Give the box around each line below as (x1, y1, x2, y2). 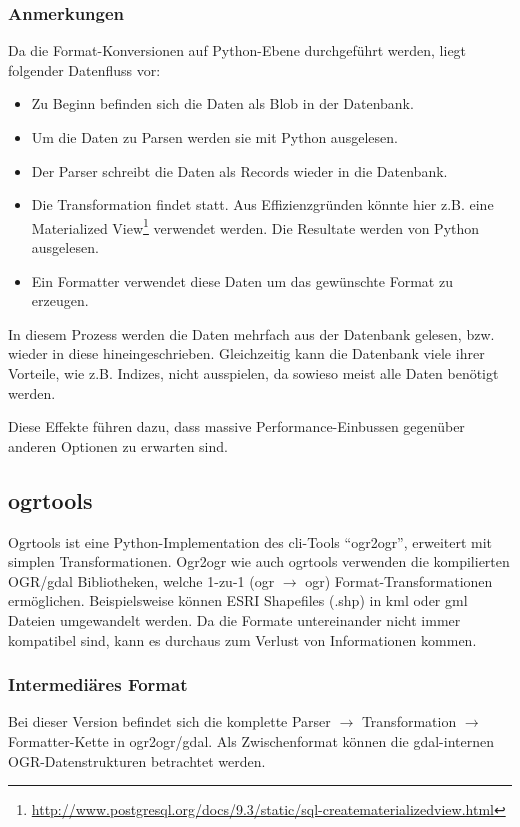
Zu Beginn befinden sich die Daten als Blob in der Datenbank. (31, 93, 414, 114)
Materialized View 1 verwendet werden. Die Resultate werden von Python (31, 214, 480, 238)
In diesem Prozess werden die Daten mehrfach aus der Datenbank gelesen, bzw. (8, 323, 495, 344)
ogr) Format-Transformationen (305, 570, 493, 591)
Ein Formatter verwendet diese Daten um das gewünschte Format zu (31, 270, 453, 291)
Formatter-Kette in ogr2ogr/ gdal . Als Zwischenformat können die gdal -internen (8, 730, 494, 751)
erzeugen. (31, 290, 89, 311)
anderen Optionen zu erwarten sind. (8, 435, 228, 456)
